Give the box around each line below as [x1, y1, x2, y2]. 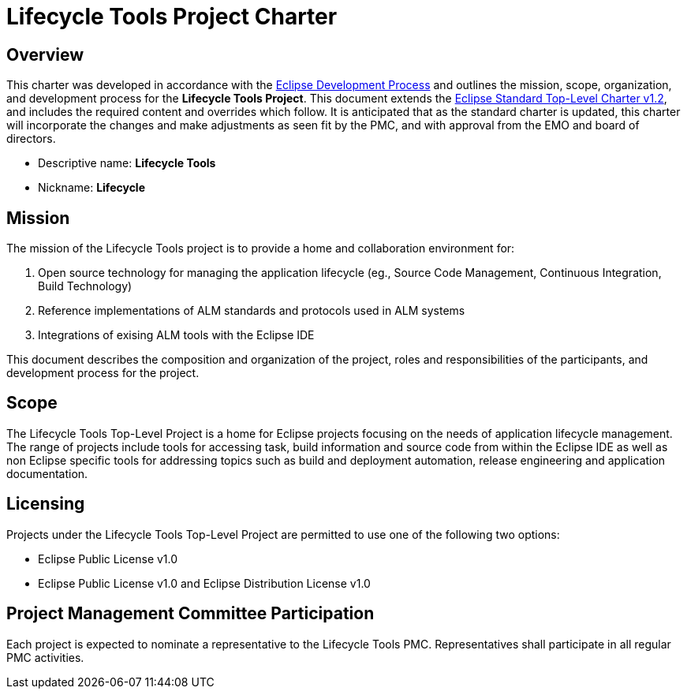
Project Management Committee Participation [6, 603, 375, 624]
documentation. [6, 466, 88, 480]
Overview [6, 44, 84, 65]
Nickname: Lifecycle [38, 181, 146, 195]
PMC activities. [6, 650, 84, 664]
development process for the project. [6, 366, 200, 380]
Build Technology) [38, 279, 133, 293]
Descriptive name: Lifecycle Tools [38, 156, 216, 170]
